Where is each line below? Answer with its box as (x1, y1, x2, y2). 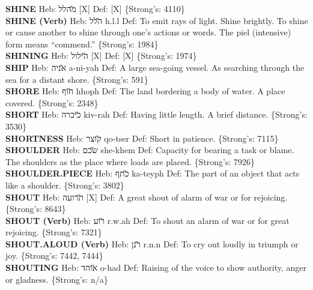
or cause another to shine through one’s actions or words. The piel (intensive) (5, 26, 291, 38)
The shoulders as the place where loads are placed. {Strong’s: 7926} (5, 155, 255, 168)
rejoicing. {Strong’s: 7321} (5, 226, 102, 238)
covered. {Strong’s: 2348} (5, 96, 99, 109)
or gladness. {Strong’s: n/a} (5, 273, 108, 285)
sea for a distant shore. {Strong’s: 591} (5, 73, 148, 85)
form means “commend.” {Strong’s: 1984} (5, 37, 159, 50)
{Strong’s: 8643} (5, 202, 66, 215)
